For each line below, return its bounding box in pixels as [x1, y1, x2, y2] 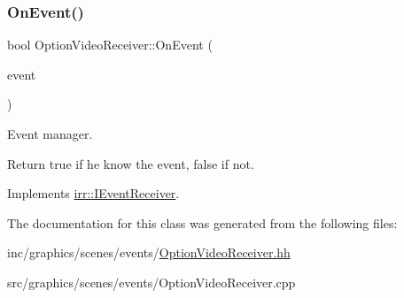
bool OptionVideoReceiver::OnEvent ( [7, 35, 213, 54]
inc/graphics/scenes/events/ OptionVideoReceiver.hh [7, 243, 291, 262]
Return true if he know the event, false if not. [7, 154, 254, 172]
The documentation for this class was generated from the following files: [7, 213, 398, 232]
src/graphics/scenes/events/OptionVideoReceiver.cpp [7, 272, 296, 291]
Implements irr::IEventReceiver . [7, 184, 180, 202]
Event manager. [7, 125, 93, 142]
